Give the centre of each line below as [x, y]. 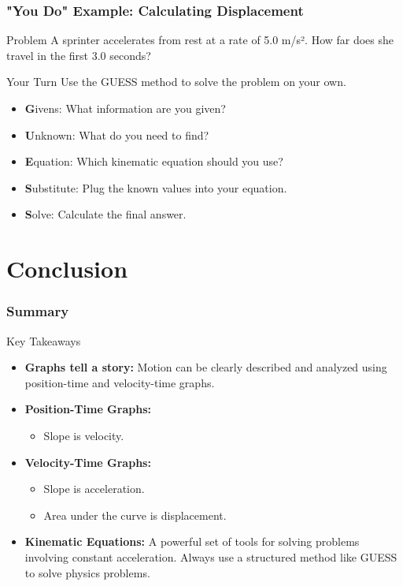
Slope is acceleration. [94, 489]
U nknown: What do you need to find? [117, 134]
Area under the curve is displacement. [135, 515]
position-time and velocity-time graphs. [120, 382]
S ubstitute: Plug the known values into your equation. [156, 187]
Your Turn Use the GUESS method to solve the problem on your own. [176, 82]
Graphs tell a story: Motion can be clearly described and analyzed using [206, 367]
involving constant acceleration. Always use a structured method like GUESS [211, 556]
